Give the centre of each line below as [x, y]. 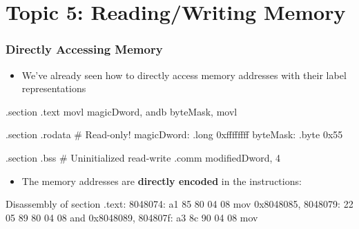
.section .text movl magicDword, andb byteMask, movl [122, 111]
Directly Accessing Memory [84, 49]
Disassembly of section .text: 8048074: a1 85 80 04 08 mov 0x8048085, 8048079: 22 [179, 204]
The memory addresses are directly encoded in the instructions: [162, 181]
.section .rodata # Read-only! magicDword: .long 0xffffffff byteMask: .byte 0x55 [174, 134]
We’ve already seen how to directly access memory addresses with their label [184, 75]
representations [54, 88]
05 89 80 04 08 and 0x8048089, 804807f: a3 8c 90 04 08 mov [132, 217]
